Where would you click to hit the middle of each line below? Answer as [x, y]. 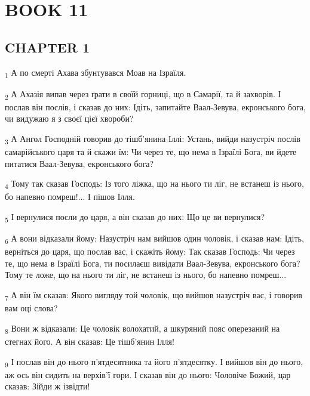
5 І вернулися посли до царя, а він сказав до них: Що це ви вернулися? [135, 217]
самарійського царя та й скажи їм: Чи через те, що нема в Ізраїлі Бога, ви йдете [151, 152]
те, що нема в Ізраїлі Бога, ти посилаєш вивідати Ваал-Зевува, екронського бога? [153, 263]
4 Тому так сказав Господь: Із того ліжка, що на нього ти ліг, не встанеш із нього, [154, 184]
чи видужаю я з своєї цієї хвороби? [69, 118]
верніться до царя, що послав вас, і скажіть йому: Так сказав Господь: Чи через [150, 251]
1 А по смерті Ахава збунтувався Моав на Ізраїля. [96, 73]
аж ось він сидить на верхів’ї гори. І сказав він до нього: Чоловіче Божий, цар [148, 374]
